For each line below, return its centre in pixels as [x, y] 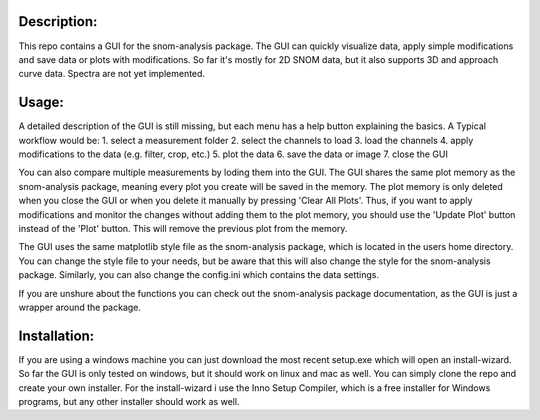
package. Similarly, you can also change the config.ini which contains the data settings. [199, 275]
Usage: [41, 102]
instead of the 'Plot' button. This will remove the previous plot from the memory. [183, 228]
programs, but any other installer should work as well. [129, 401]
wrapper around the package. [80, 307]
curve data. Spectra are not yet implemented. [111, 74]
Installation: [56, 335]
